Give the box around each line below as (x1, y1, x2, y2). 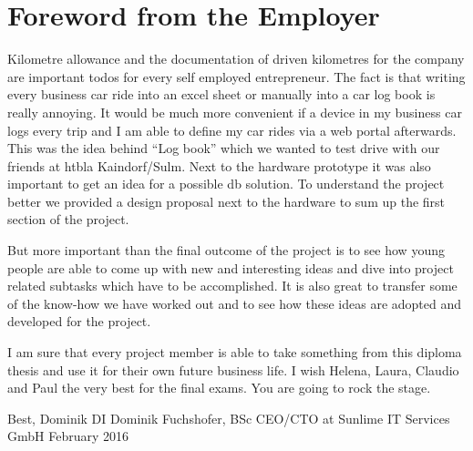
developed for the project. (7, 312, 151, 331)
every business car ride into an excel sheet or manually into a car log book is (7, 85, 436, 104)
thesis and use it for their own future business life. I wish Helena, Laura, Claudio (7, 360, 459, 379)
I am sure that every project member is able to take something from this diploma (7, 343, 462, 362)
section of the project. (7, 210, 129, 229)
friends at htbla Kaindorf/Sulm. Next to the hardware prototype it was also (7, 156, 431, 175)
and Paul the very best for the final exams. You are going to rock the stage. (7, 378, 431, 397)
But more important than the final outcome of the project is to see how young (7, 241, 445, 260)
